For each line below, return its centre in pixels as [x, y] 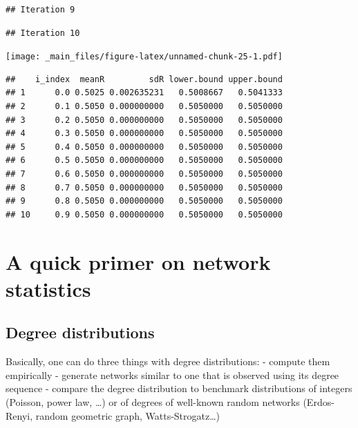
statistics [48, 288]
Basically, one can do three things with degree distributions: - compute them [168, 361]
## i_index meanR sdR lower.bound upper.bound [144, 79]
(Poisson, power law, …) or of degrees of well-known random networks [153, 401]
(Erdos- [319, 401]
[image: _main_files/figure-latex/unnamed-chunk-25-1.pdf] [144, 57]
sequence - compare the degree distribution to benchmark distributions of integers [179, 388]
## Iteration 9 [40, 10]
